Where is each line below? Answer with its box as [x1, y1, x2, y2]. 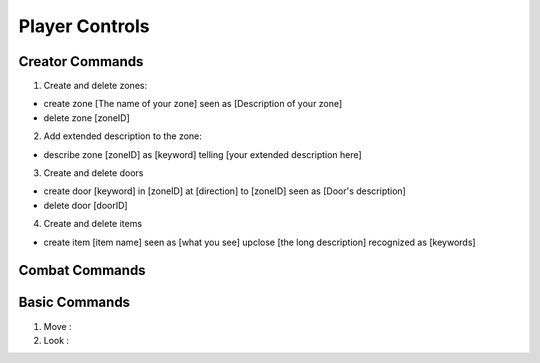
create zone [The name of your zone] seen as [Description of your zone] [43, 98, 343, 110]
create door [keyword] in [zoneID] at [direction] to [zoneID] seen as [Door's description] [43, 185, 407, 197]
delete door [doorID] [43, 199, 129, 211]
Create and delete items [43, 218, 143, 230]
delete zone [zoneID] [43, 111, 130, 124]
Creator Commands [18, 53, 144, 70]
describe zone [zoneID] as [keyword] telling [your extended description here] [43, 148, 362, 160]
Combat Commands [18, 262, 146, 279]
